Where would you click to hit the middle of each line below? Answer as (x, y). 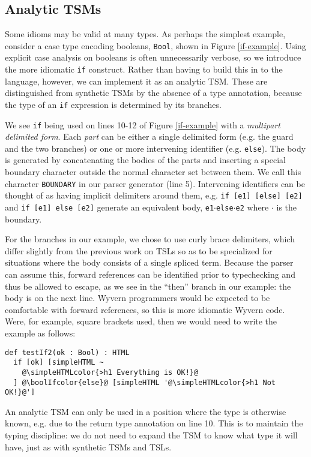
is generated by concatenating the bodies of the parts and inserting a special (145, 160)
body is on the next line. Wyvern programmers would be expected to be (137, 298)
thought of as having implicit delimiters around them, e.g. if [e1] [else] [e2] (154, 195)
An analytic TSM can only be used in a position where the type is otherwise (146, 411)
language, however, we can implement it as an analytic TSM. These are (136, 81)
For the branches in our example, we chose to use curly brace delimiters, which (150, 239)
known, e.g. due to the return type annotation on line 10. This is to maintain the (154, 423)
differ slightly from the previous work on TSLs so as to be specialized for (139, 250)
